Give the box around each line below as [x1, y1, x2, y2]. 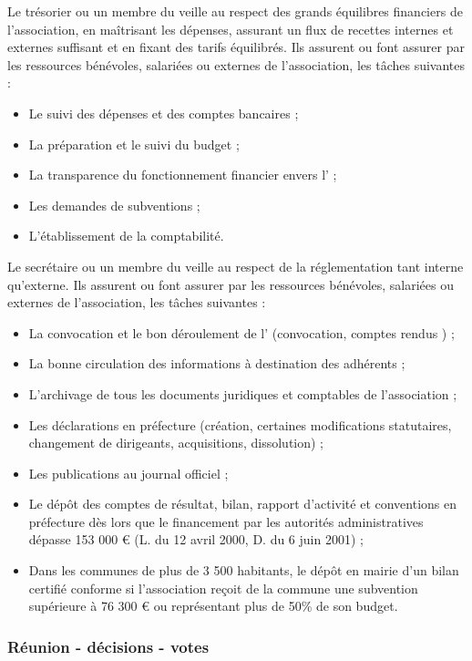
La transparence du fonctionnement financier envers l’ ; [28, 165, 337, 184]
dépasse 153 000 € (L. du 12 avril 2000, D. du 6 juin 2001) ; [28, 530, 364, 549]
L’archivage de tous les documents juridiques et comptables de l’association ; [28, 384, 457, 403]
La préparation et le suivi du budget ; [28, 134, 240, 153]
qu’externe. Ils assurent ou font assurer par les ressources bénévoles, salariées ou [7, 274, 455, 294]
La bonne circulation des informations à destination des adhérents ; [28, 354, 405, 373]
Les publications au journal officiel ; [28, 463, 229, 482]
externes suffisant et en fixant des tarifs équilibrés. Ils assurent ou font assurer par [7, 37, 465, 57]
